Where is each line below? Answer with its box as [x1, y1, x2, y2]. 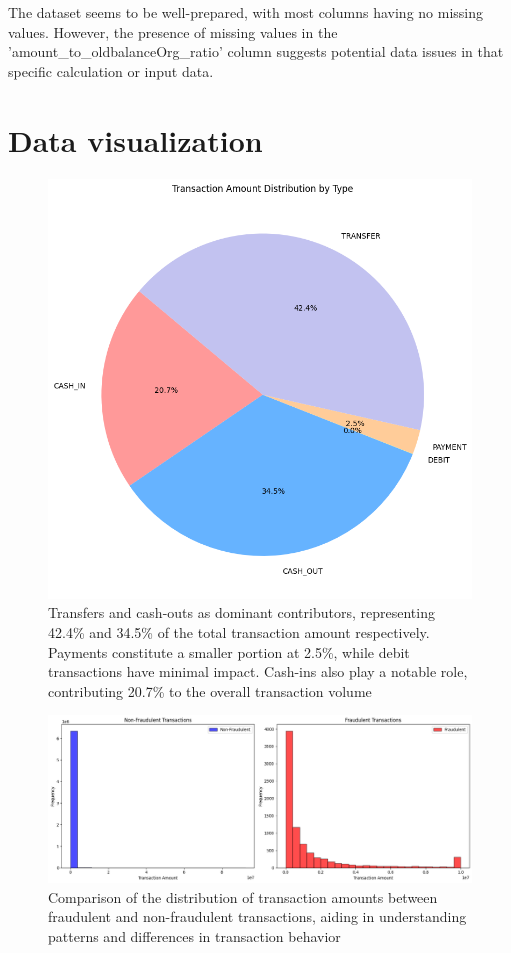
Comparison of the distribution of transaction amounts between [48, 886, 438, 907]
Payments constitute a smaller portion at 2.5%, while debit [48, 641, 410, 662]
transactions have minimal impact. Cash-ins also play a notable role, [48, 661, 468, 682]
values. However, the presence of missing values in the [8, 21, 338, 42]
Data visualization [8, 119, 263, 160]
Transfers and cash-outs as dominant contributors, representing [48, 602, 435, 623]
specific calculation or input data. [8, 60, 214, 81]
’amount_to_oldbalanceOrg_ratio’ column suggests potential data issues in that [8, 41, 504, 62]
